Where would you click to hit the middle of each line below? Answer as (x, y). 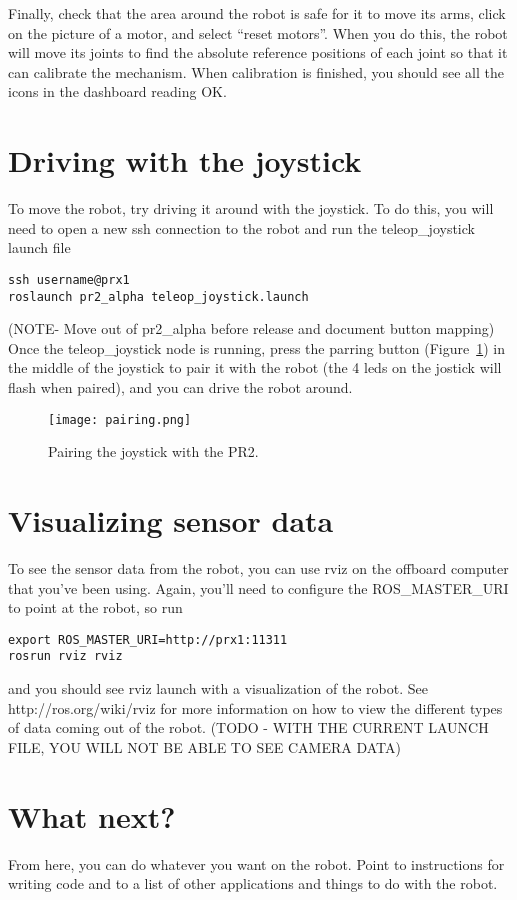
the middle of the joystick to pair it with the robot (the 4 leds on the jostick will (255, 367)
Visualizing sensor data (171, 520)
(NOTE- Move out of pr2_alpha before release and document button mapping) (251, 328)
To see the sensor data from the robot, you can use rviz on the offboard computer (258, 567)
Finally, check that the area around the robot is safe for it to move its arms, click (257, 13)
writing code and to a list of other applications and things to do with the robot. (253, 883)
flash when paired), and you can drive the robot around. (180, 386)
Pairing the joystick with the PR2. (153, 451)
